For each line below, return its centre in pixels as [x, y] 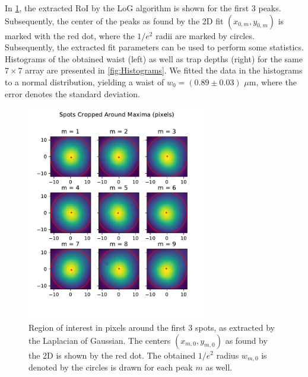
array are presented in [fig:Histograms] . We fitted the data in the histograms [164, 70]
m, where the [273, 82]
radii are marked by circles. [205, 35]
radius [228, 355]
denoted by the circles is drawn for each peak [111, 367]
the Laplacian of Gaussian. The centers [100, 340]
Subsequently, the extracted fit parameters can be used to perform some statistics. [154, 47]
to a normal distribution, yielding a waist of [85, 82]
